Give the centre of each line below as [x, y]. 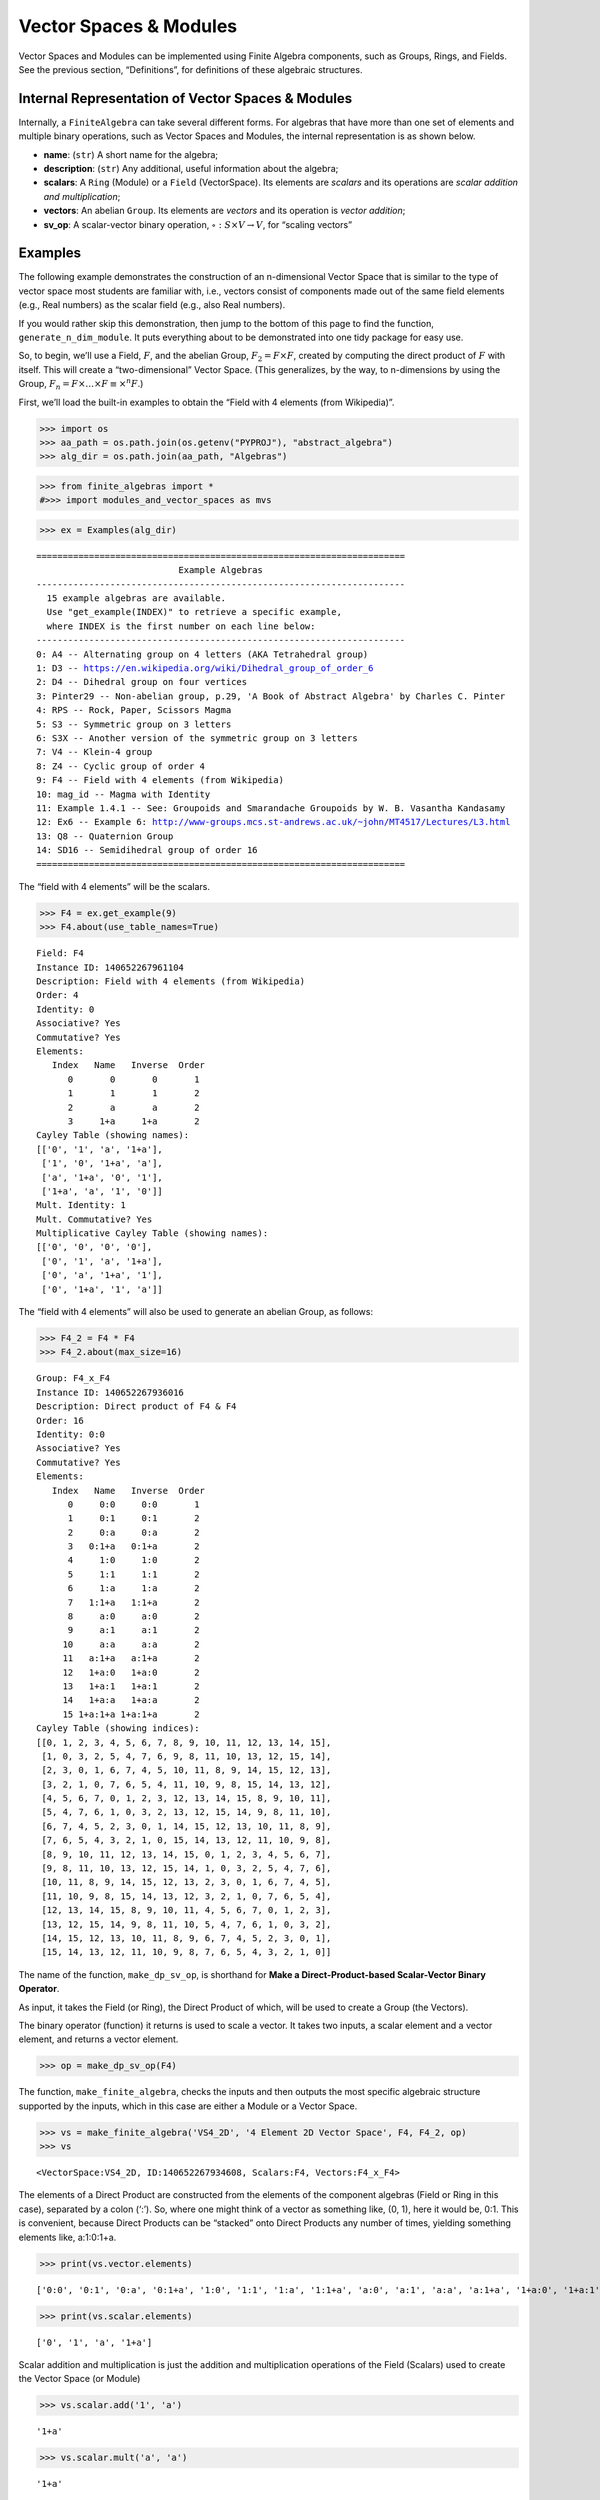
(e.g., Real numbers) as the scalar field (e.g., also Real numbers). [152, 305]
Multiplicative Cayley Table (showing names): [152, 1233]
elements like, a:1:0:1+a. [67, 2237]
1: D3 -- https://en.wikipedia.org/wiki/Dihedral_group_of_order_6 [205, 668]
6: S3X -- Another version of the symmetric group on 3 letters [197, 738]
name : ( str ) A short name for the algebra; [131, 154]
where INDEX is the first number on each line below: [181, 626]
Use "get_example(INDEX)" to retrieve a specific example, [194, 612]
